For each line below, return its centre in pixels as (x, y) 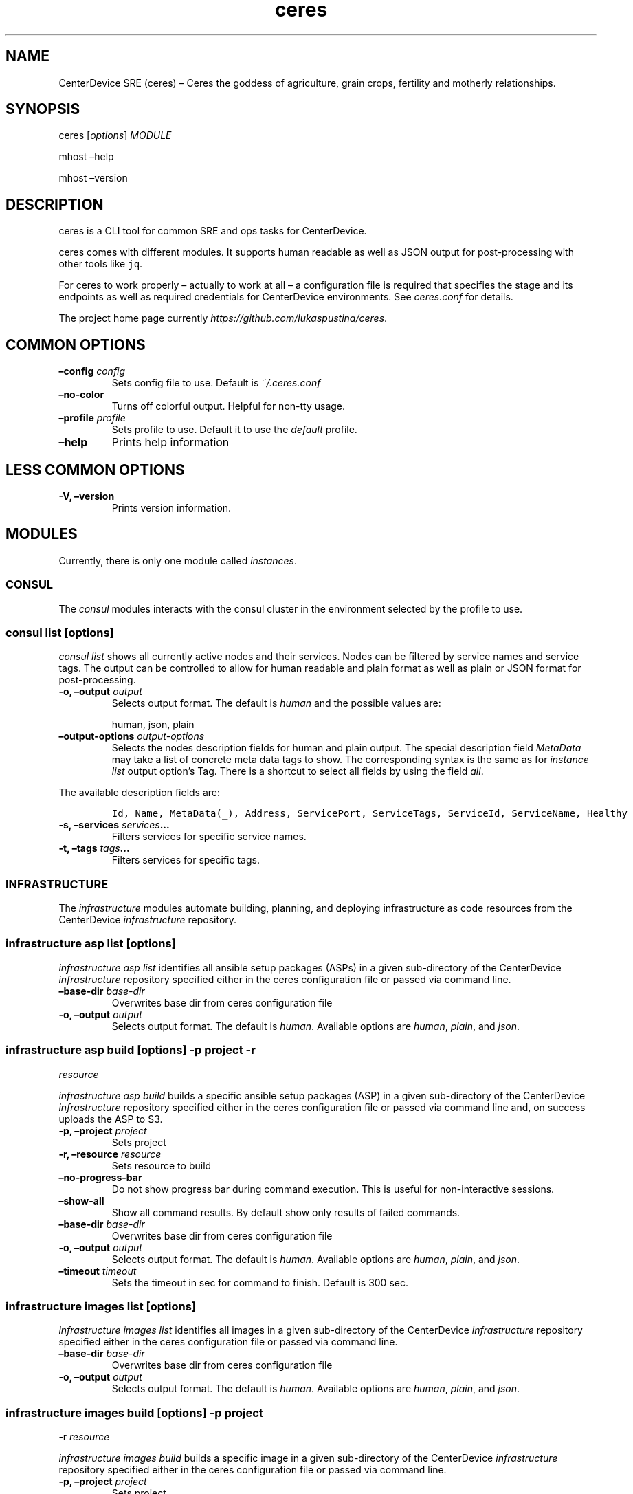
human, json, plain (153, 725)
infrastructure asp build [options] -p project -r (131, 1050)
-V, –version (87, 496)
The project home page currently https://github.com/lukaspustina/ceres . (223, 318)
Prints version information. (171, 507)
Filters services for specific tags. (186, 860)
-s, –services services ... (114, 825)
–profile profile (92, 418)
